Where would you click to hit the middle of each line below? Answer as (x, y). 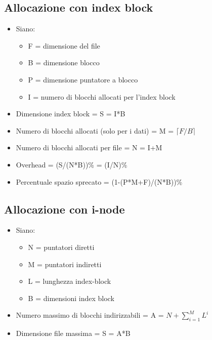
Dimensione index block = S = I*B (71, 114)
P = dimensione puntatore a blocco (83, 79)
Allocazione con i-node (65, 209)
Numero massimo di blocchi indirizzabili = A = (90, 315)
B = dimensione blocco (64, 62)
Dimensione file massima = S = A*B (73, 333)
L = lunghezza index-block (70, 281)
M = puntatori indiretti (65, 264)
